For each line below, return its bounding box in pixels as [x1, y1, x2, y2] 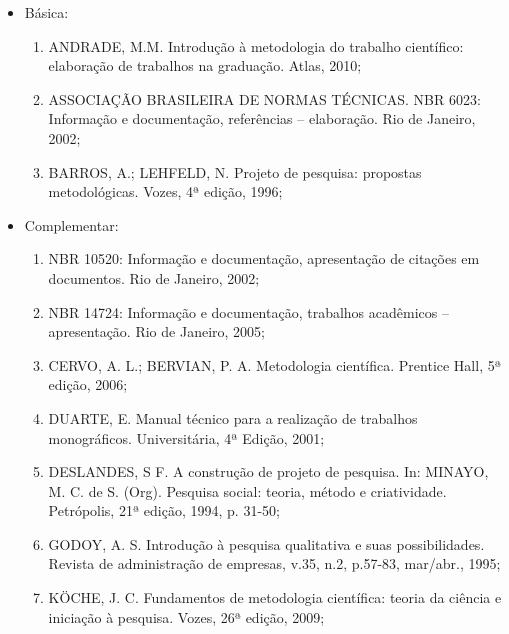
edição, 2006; [48, 374, 128, 395]
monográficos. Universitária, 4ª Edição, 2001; [48, 427, 325, 448]
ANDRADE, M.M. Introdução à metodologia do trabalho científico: [48, 35, 464, 56]
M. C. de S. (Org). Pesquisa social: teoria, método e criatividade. [48, 480, 447, 501]
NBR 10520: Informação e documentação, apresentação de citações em [48, 248, 480, 269]
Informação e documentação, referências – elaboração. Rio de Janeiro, [48, 108, 476, 129]
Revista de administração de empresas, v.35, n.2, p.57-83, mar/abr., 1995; [48, 553, 501, 574]
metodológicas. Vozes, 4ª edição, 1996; [48, 181, 283, 202]
